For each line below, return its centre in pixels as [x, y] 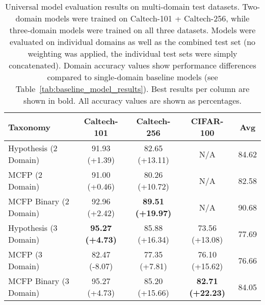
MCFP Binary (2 [39, 201]
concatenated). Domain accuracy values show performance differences [132, 65]
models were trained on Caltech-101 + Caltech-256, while [147, 18]
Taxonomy [30, 127]
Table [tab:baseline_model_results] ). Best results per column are [132, 89]
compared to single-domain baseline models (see [132, 77]
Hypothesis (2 [33, 148]
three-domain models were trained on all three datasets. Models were [132, 30]
